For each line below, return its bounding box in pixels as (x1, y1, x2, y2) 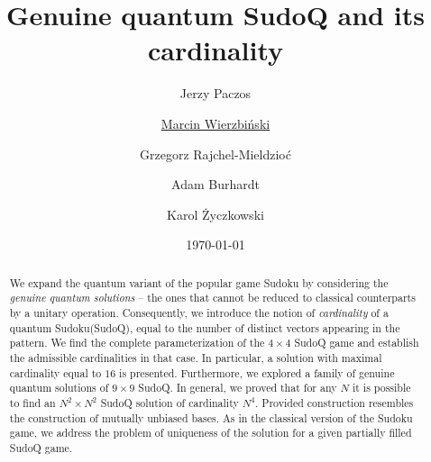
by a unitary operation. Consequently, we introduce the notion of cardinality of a (9, 304, 389, 320)
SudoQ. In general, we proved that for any (138, 380, 337, 395)
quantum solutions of (9, 380, 109, 395)
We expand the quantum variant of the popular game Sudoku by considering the (9, 275, 389, 290)
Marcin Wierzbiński (160, 113, 271, 132)
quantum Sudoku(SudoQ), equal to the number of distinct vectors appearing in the (9, 320, 400, 335)
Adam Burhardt (171, 175, 260, 194)
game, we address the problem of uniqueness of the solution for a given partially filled (9, 425, 412, 440)
